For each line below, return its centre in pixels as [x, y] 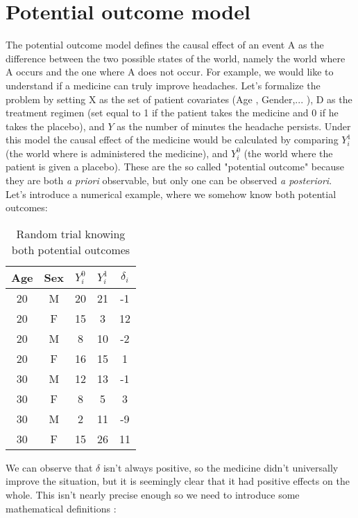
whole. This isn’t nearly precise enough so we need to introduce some [153, 495]
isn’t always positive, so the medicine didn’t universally [221, 467]
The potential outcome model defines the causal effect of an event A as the [165, 45]
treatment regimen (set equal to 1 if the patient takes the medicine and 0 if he [172, 113]
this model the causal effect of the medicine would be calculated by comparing [172, 140]
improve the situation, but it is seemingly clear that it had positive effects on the [178, 481]
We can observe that [49, 467]
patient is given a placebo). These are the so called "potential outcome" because [175, 167]
